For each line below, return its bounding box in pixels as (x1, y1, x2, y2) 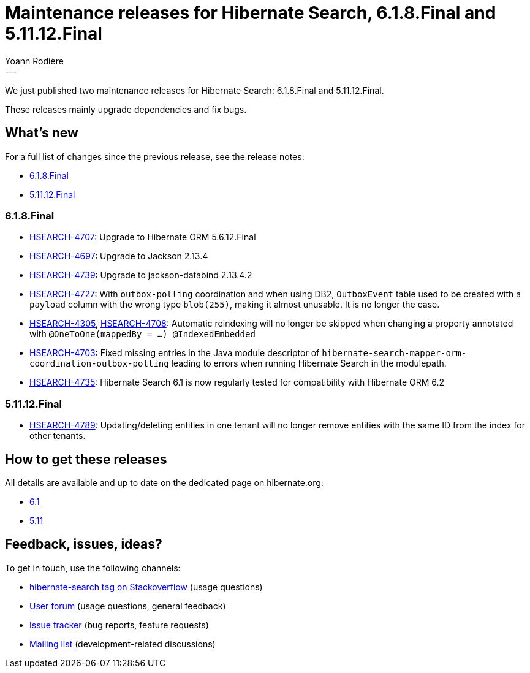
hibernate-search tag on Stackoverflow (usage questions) (29, 581, 263, 592)
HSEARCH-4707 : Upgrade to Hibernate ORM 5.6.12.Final (29, 232, 256, 243)
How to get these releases (5, 451, 167, 467)
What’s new (5, 125, 78, 141)
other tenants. (29, 430, 86, 441)
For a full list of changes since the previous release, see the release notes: (5, 151, 305, 162)
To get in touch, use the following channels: (5, 562, 181, 573)
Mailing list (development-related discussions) (29, 638, 216, 649)
